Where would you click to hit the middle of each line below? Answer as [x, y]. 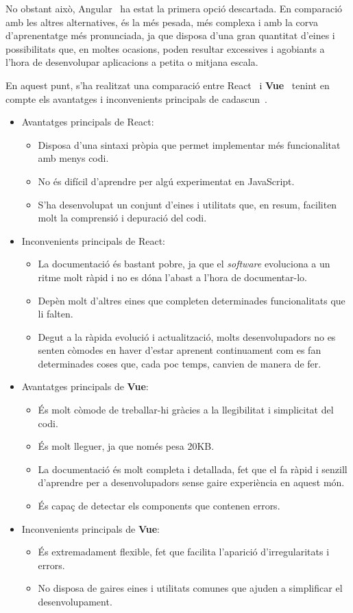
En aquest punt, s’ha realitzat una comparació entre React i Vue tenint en [168, 85]
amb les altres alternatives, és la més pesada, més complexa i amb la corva [162, 22]
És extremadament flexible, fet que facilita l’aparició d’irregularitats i [184, 552]
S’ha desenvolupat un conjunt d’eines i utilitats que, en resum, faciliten [187, 204]
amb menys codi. [73, 158]
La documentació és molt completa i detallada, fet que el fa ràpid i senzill [193, 469]
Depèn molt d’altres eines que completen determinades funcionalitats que [192, 300]
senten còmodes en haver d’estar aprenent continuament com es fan [180, 350]
